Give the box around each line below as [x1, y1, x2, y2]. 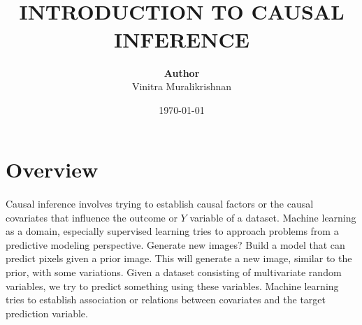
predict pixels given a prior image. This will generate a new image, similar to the [6, 251, 352, 266]
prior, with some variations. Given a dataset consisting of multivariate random [6, 265, 342, 280]
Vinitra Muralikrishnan [131, 79, 232, 94]
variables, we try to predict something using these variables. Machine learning [6, 278, 339, 293]
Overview [6, 155, 99, 184]
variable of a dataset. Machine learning [189, 210, 356, 224]
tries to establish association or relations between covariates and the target [6, 292, 326, 307]
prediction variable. [6, 305, 88, 320]
